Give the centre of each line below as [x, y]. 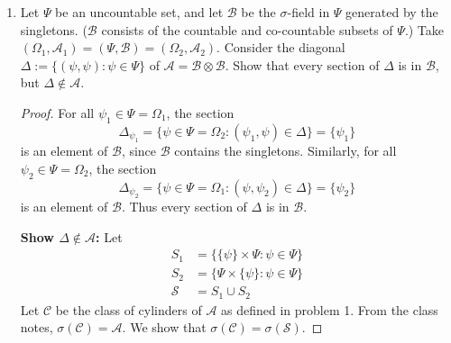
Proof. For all [57, 112]
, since [139, 151]
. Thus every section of [184, 206]
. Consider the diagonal [281, 47]
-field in [308, 12]
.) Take [424, 29]
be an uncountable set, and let [139, 12]
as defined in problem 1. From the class [330, 309]
